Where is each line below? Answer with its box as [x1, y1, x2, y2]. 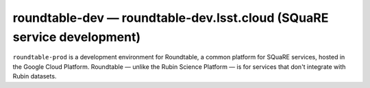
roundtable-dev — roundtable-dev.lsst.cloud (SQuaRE [12, 10, 329, 25]
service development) [12, 29, 141, 44]
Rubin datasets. [12, 72, 57, 80]
